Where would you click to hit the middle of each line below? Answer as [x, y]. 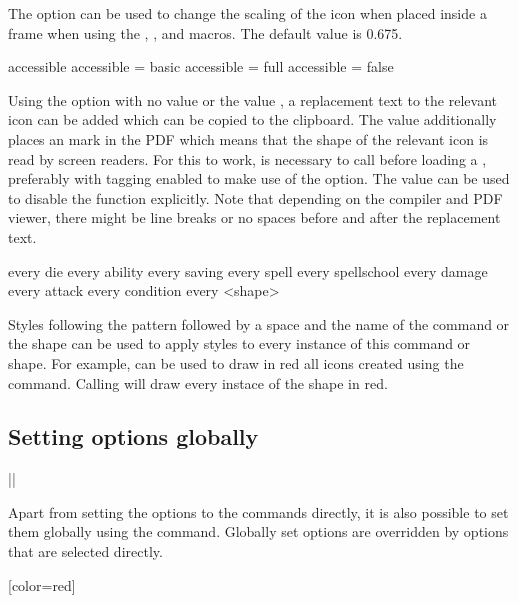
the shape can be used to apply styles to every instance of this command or [239, 343]
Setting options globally [133, 436]
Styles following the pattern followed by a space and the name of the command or [259, 323]
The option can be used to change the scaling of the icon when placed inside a [247, 13]
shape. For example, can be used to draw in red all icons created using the [236, 362]
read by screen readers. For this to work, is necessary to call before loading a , [247, 158]
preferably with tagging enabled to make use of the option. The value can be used [259, 178]
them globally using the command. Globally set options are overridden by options [258, 531]
